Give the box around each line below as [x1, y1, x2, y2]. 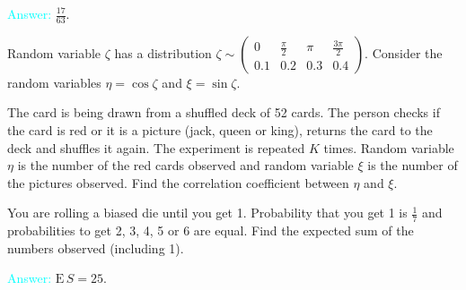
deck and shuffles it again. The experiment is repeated [7, 138, 305, 157]
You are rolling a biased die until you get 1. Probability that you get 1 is [7, 203, 408, 222]
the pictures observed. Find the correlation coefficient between [7, 173, 349, 192]
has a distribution [114, 43, 212, 62]
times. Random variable [323, 138, 454, 157]
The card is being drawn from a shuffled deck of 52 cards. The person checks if [7, 103, 440, 122]
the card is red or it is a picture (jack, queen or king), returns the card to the [7, 121, 433, 140]
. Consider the [365, 43, 443, 62]
